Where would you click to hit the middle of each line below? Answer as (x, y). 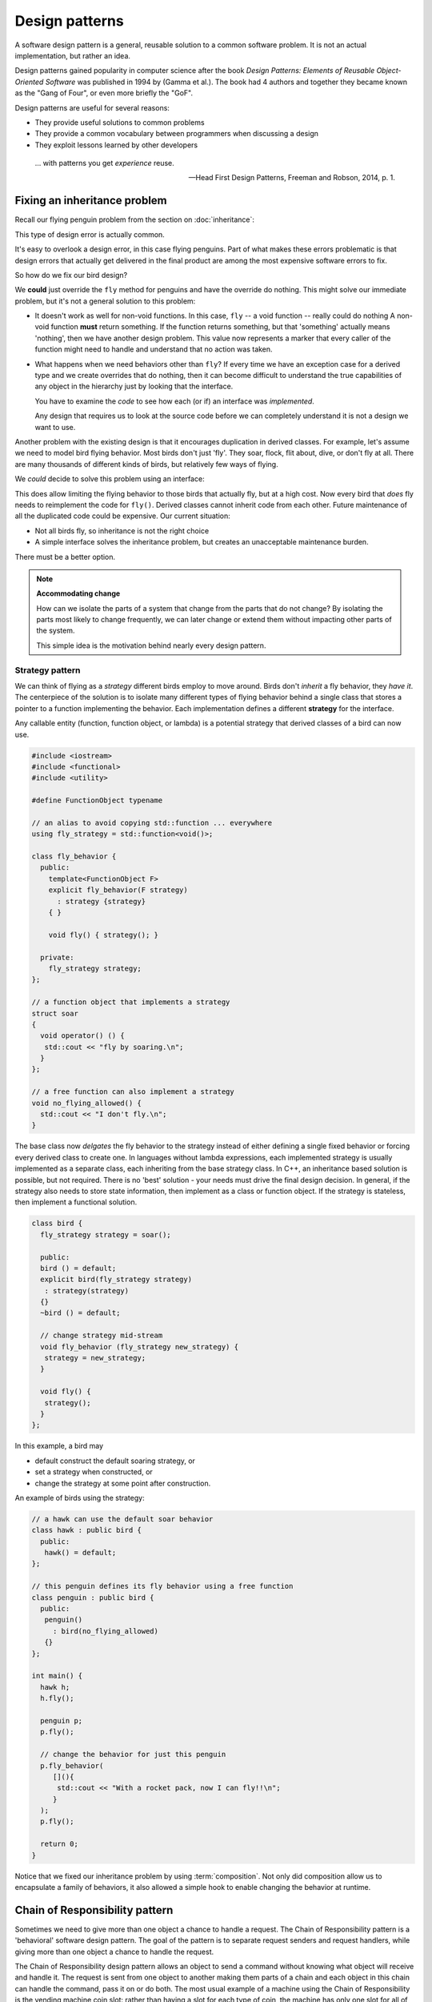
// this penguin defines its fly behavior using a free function (162, 1586)
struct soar (55, 1013)
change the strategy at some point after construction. (123, 1483)
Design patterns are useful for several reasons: (92, 107)
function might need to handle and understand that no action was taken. (154, 349)
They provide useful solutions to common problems (120, 122)
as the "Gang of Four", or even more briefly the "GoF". (104, 93)
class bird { (57, 1224)
